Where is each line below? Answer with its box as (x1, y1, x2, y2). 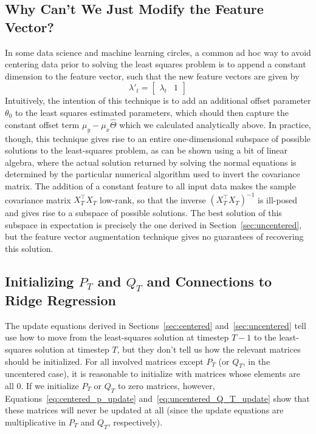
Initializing (5, 271, 74, 290)
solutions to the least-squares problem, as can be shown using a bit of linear (5, 144, 288, 157)
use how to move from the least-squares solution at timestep (5, 331, 229, 344)
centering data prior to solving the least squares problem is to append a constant (5, 58, 306, 70)
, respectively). (108, 415, 163, 428)
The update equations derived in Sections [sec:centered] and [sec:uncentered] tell (5, 319, 306, 331)
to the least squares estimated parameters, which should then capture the (15, 106, 289, 118)
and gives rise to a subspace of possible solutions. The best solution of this (5, 206, 282, 219)
